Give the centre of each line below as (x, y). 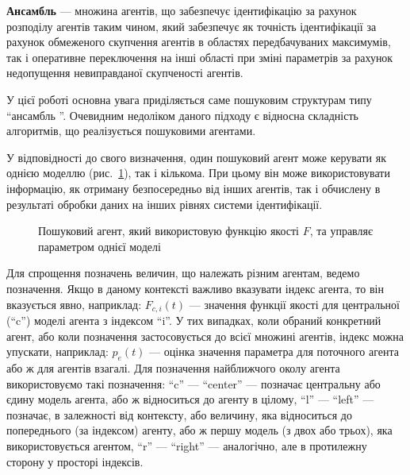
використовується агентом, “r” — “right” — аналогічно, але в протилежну (187, 445)
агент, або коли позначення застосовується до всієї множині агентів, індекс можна (205, 336)
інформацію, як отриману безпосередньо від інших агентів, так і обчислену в (194, 188)
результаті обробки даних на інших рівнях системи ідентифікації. (165, 204)
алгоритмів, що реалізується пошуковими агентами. (131, 131)
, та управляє (341, 231)
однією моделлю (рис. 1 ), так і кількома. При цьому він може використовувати (198, 173)
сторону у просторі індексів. (75, 461)
